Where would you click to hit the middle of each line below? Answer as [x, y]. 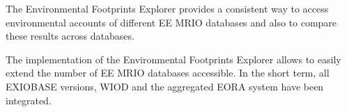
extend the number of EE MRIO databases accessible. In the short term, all [168, 73]
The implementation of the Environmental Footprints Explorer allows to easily [173, 59]
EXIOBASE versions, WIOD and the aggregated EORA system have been [165, 86]
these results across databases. [70, 36]
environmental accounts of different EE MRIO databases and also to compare [171, 22]
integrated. [29, 100]
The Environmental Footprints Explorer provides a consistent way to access [167, 8]
